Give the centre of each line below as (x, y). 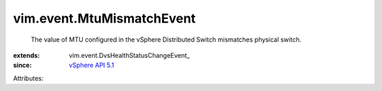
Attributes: (28, 78)
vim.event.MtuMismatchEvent (104, 18)
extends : (27, 55)
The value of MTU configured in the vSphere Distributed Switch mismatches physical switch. (166, 40)
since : (22, 65)
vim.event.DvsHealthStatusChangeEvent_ (129, 55)
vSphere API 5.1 (92, 65)
